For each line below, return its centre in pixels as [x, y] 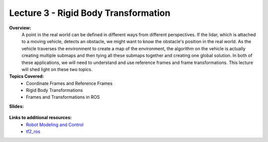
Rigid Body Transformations [54, 90]
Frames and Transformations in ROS [63, 97]
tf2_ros [33, 132]
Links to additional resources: [40, 118]
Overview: [20, 28]
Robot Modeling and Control [55, 125]
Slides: [17, 106]
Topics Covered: [27, 76]
